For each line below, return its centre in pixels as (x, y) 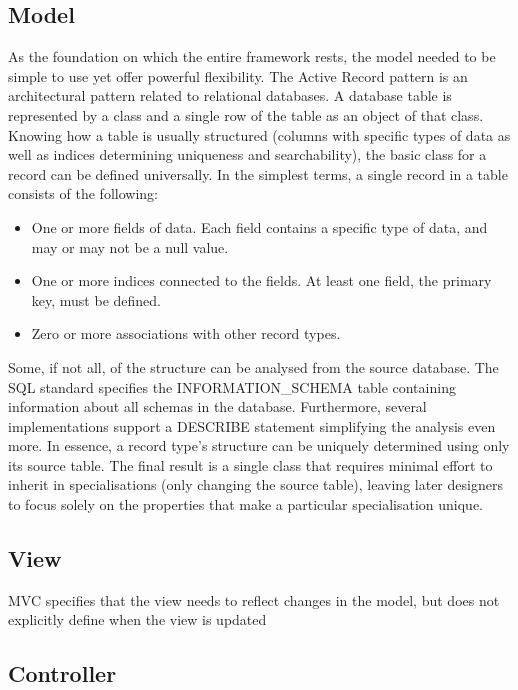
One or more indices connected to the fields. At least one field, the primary (261, 280)
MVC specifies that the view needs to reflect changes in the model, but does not (254, 599)
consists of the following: (83, 193)
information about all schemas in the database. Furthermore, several (217, 406)
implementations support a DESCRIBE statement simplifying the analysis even (252, 425)
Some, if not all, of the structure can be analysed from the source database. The (253, 366)
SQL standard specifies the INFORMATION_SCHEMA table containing (232, 386)
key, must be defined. (96, 299)
